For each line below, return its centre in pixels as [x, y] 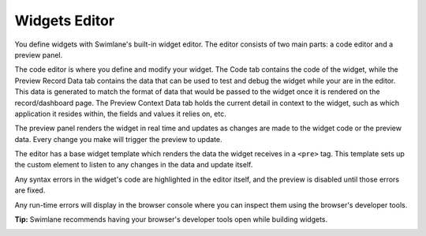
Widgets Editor [64, 21]
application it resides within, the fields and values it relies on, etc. [120, 114]
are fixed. [30, 190]
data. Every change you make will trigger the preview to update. [118, 139]
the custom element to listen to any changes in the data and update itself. [134, 165]
